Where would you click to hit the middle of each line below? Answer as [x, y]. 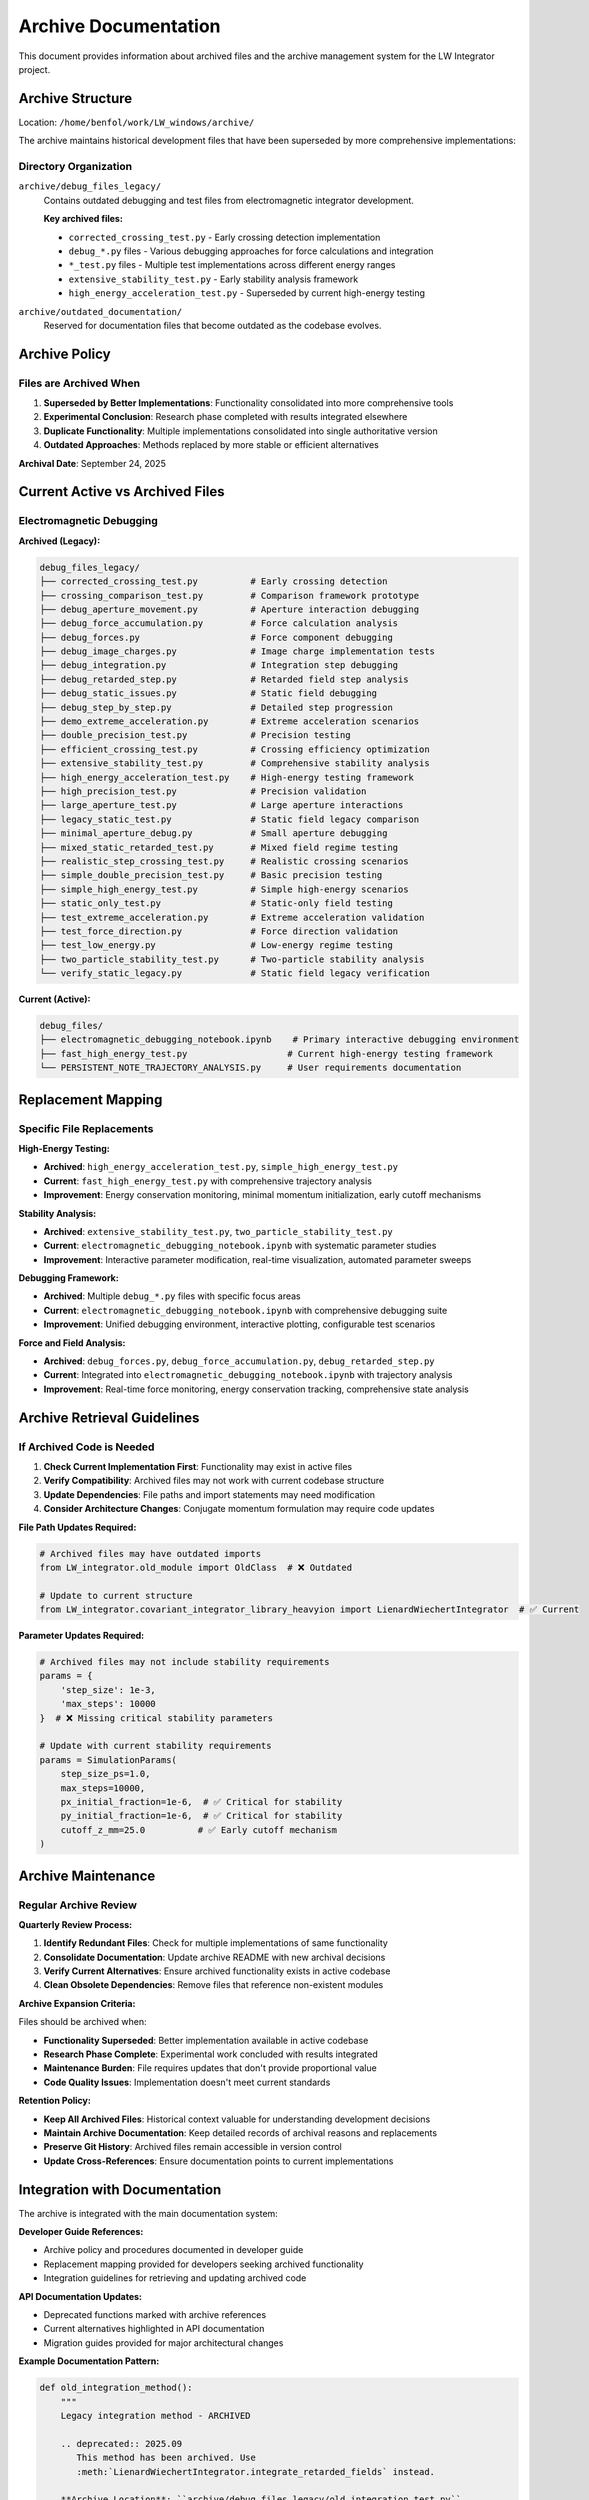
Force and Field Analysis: [72, 1342]
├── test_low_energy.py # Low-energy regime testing [216, 945]
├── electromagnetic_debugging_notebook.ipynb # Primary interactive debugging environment [279, 1039]
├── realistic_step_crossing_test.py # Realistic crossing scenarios [224, 861]
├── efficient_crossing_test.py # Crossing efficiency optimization [234, 749]
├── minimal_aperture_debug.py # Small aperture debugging [213, 833]
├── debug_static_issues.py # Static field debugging [208, 693]
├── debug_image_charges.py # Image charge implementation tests [237, 651]
